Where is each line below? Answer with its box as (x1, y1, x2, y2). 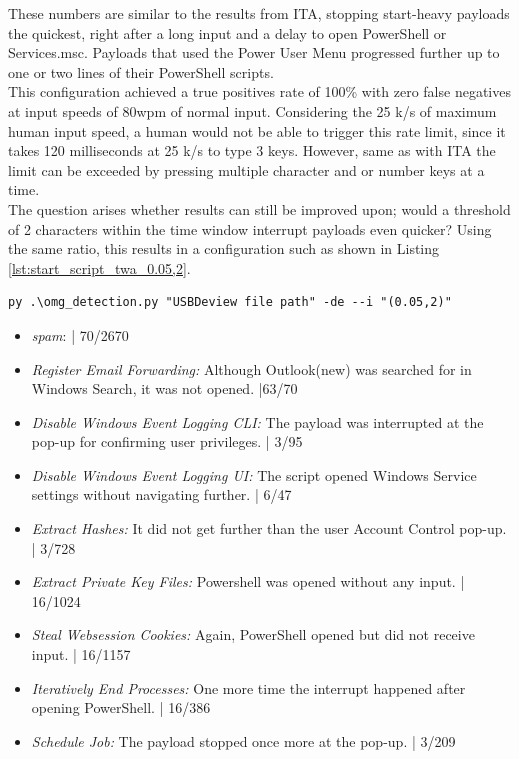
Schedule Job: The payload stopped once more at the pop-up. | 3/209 (31, 730, 456, 751)
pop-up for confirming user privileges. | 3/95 (31, 431, 303, 452)
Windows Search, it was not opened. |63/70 (31, 378, 298, 399)
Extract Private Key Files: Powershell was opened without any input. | (31, 571, 465, 592)
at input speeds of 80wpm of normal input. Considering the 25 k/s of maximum (8, 100, 497, 121)
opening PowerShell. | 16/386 (31, 697, 211, 718)
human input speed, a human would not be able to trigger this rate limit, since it (8, 120, 506, 141)
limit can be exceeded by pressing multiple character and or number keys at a (8, 159, 485, 180)
